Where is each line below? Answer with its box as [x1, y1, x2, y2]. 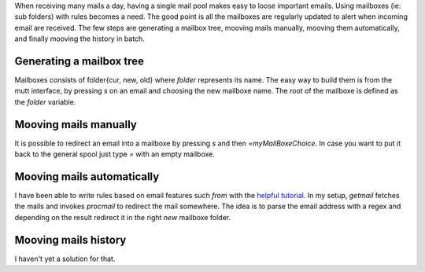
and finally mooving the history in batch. [14, 34, 145, 43]
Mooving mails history [14, 233, 127, 247]
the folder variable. [14, 97, 76, 106]
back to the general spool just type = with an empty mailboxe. [14, 149, 216, 159]
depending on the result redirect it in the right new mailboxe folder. [14, 212, 231, 222]
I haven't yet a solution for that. [14, 254, 116, 263]
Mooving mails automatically [14, 170, 160, 183]
